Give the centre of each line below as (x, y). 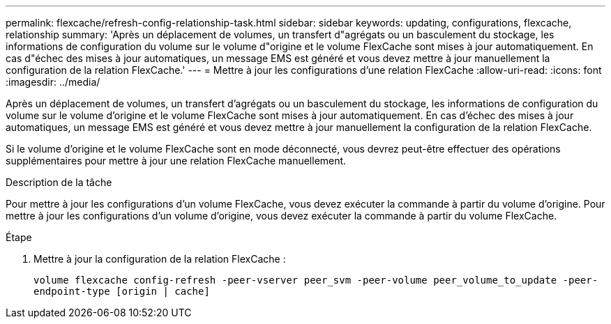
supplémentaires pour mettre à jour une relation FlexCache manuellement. (176, 161)
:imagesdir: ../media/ (53, 82)
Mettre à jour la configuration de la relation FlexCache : (160, 259)
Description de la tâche (59, 182)
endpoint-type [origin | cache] (122, 291)
